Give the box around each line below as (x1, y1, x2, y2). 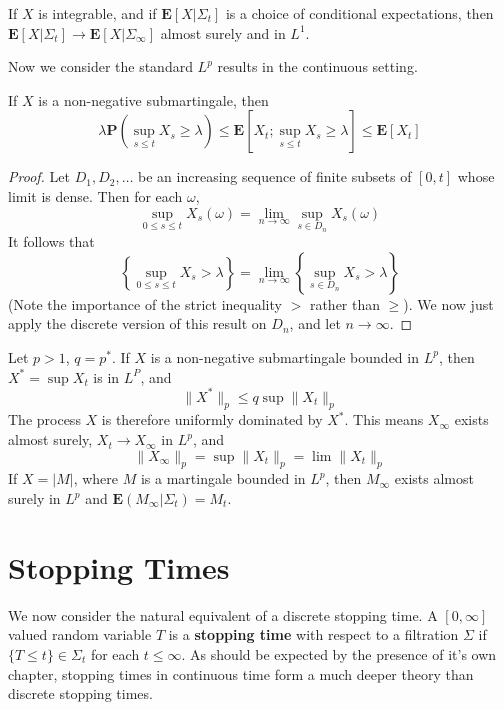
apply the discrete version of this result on (8, 313, 267, 334)
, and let (289, 313, 341, 334)
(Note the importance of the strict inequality (8, 293, 282, 314)
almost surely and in (160, 22, 286, 43)
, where (73, 468, 118, 489)
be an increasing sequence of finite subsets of (138, 166, 412, 187)
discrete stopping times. (8, 683, 153, 704)
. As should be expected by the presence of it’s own (181, 643, 497, 664)
